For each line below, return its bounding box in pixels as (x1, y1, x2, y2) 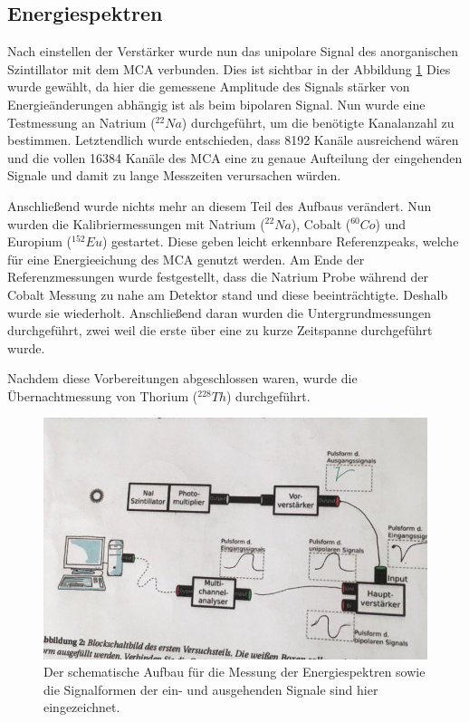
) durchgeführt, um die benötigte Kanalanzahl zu (181, 112, 455, 131)
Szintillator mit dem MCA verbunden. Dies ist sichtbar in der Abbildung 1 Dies (7, 59, 451, 78)
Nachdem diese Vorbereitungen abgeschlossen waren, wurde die (7, 369, 358, 388)
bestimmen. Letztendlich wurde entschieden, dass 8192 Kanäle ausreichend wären (7, 130, 459, 149)
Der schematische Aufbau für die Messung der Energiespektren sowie (43, 662, 426, 681)
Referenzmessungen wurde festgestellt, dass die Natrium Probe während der (7, 267, 429, 286)
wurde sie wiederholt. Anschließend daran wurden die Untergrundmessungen (7, 303, 432, 322)
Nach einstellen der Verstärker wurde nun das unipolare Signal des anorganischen (7, 42, 459, 61)
